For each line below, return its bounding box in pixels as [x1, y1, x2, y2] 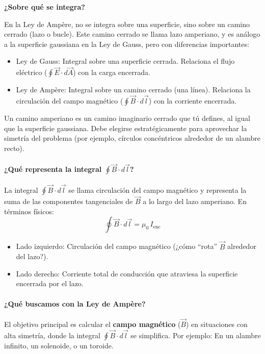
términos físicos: [4, 206, 54, 216]
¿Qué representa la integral [4, 164, 102, 174]
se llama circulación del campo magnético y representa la [68, 185, 247, 195]
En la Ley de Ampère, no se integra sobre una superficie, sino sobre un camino [4, 18, 250, 29]
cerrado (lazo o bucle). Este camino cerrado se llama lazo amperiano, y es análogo [4, 29, 260, 39]
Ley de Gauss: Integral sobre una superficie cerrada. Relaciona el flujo [16, 56, 235, 66]
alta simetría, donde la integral [4, 330, 100, 340]
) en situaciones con [185, 319, 248, 330]
